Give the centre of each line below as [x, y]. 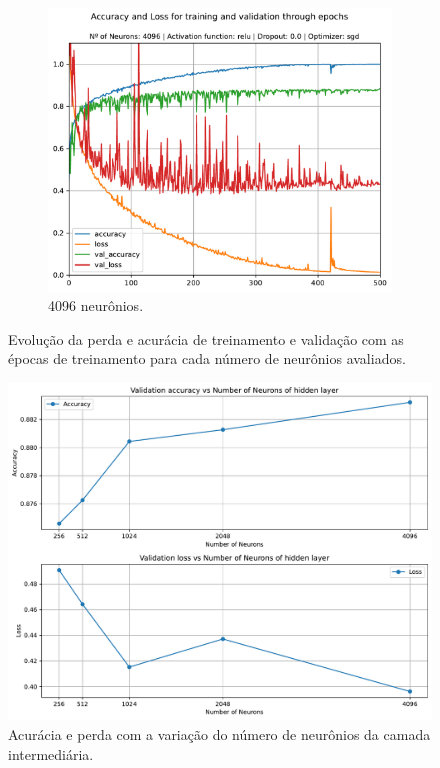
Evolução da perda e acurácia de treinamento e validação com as [206, 338]
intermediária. [51, 753]
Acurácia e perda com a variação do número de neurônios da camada [219, 733]
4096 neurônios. [96, 305]
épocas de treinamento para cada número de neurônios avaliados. [207, 358]
